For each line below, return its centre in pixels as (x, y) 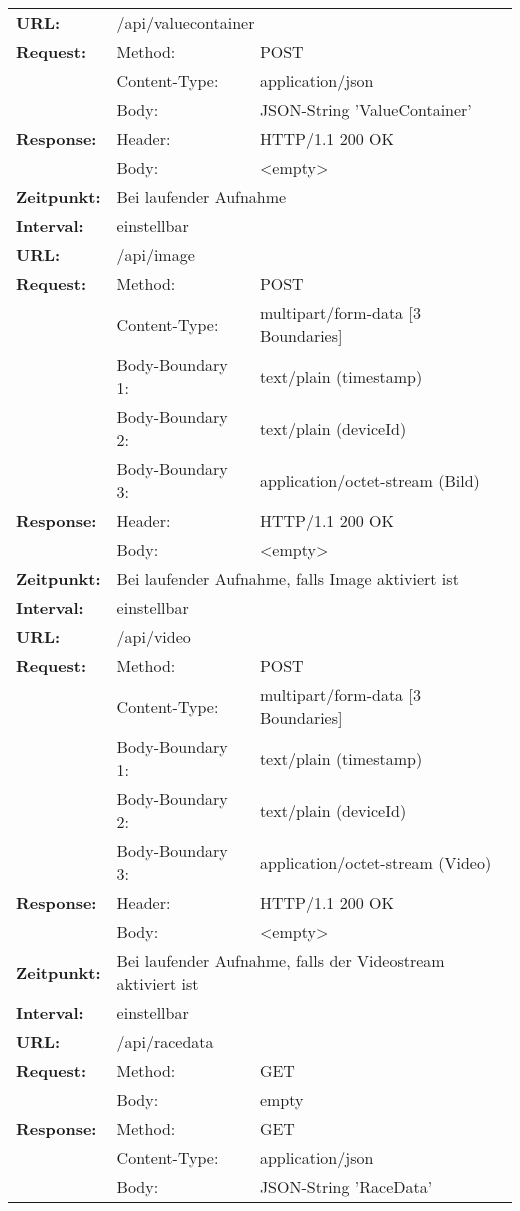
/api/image (155, 254)
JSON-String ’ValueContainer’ (365, 109)
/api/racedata (165, 1041)
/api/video (153, 636)
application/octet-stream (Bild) (369, 480)
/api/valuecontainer (185, 22)
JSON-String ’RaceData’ (346, 1186)
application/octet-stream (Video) (375, 862)
